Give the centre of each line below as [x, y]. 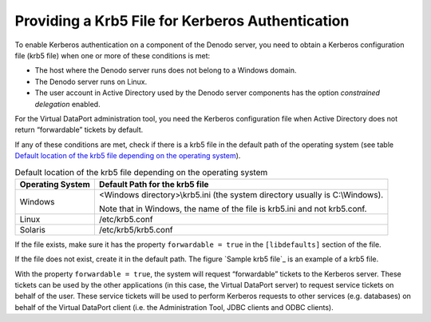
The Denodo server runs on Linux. [91, 81]
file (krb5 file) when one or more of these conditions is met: [113, 55]
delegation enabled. [67, 104]
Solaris [32, 229]
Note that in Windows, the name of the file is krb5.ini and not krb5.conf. [233, 209]
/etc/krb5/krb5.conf [136, 229]
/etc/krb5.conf [126, 219]
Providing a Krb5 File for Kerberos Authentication [182, 21]
